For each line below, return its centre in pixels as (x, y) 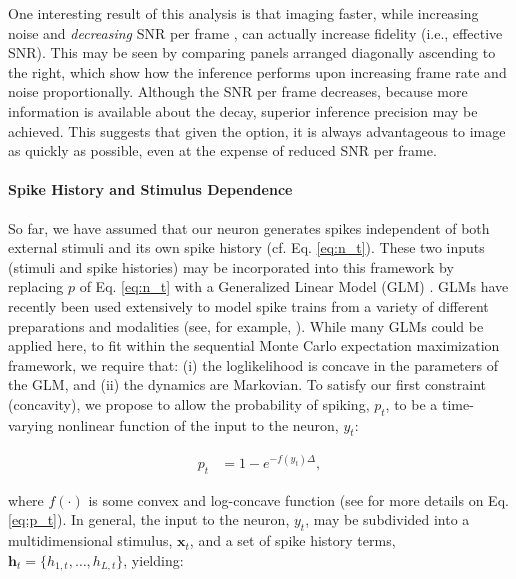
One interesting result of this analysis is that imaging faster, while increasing (243, 13)
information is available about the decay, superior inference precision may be (243, 110)
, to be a (411, 403)
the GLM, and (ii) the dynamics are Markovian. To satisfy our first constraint (247, 384)
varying (31, 424)
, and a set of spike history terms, (292, 540)
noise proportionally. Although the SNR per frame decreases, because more (238, 91)
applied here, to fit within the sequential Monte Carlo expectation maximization (254, 345)
